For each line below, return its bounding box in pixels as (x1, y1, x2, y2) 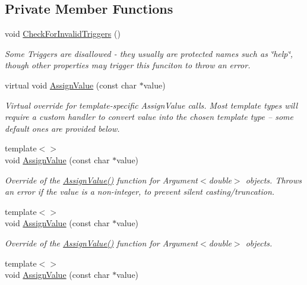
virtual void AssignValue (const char (5, 78, 137, 91)
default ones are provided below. (5, 122, 120, 134)
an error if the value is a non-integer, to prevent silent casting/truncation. (5, 185, 275, 198)
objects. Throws (245, 173, 302, 186)
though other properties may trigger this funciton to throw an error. (5, 59, 251, 71)
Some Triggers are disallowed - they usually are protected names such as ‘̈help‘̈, (5, 47, 293, 59)
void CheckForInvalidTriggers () (5, 27, 121, 40)
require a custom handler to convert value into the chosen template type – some (5, 110, 293, 123)
